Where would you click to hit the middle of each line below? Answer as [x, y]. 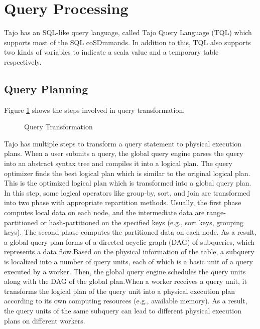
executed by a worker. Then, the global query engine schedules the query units [125, 271]
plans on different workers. [45, 320]
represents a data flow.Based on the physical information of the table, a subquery [129, 252]
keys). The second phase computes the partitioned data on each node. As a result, [130, 232]
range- [216, 212]
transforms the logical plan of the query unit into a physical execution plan [120, 291]
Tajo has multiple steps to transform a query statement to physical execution [123, 143]
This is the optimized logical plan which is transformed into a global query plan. [128, 183]
